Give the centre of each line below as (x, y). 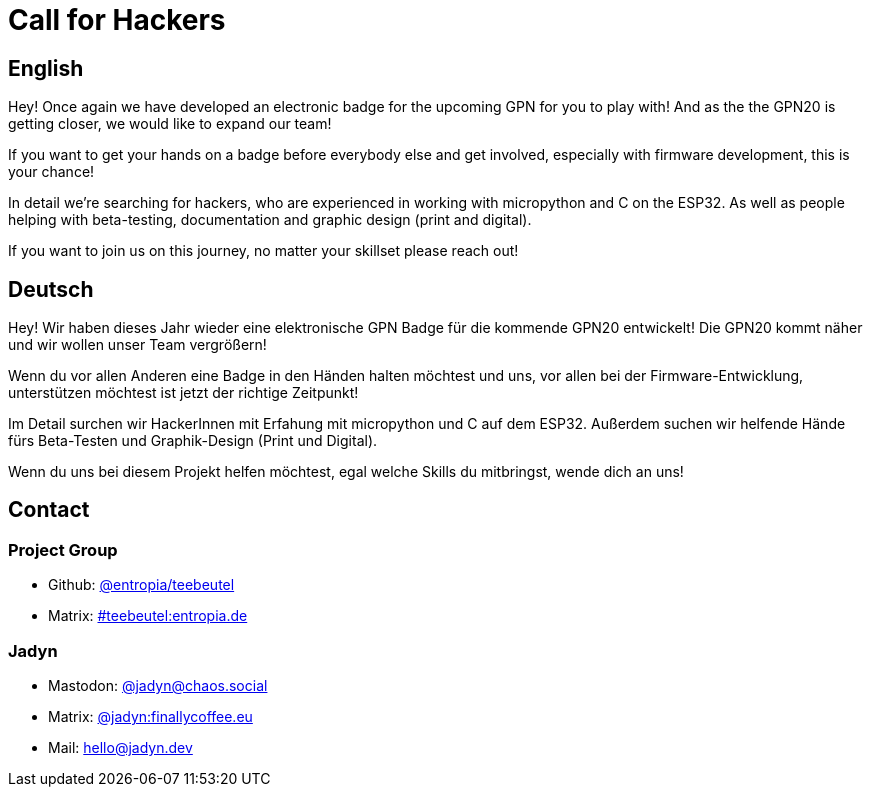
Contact (49, 510)
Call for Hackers (117, 20)
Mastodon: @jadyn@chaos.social (158, 685)
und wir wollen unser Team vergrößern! (137, 345)
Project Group (63, 549)
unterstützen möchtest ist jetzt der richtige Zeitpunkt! (183, 393)
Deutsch (51, 289)
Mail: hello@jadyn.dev (120, 747)
